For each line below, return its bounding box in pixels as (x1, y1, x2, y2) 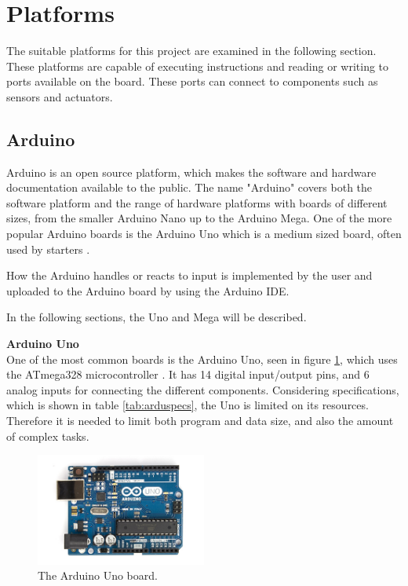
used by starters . (6, 240, 90, 257)
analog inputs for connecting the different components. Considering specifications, (6, 381, 399, 397)
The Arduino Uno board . (38, 567, 158, 584)
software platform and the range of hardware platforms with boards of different (6, 194, 388, 211)
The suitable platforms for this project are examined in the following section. (6, 42, 377, 59)
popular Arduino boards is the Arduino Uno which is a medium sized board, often (6, 225, 402, 242)
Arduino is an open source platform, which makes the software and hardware (6, 163, 377, 180)
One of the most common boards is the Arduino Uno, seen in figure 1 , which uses (6, 350, 398, 367)
